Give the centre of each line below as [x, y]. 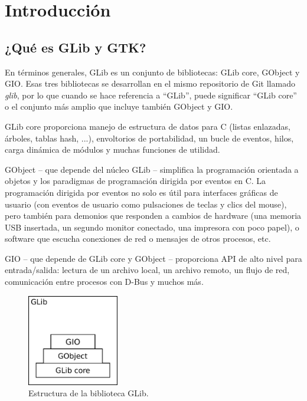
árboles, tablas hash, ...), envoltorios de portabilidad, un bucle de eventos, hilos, [149, 138]
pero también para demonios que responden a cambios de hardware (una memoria [153, 216]
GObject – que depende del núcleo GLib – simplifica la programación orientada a [152, 169]
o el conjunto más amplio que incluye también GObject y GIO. [119, 106]
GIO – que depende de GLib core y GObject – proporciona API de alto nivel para [153, 258]
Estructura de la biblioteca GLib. [89, 393]
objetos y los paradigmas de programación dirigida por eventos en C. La [135, 181]
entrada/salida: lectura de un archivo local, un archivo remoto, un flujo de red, [147, 270]
